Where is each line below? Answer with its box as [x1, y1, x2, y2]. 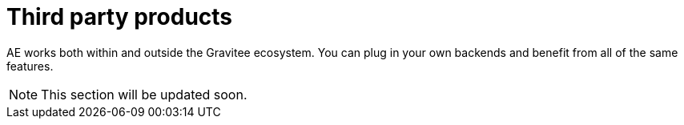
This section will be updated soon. [41, 86, 247, 103]
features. [6, 58, 54, 73]
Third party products [6, 3, 233, 30]
